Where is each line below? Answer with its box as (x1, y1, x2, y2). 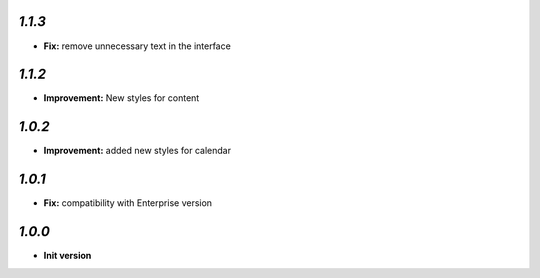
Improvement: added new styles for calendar (43, 145, 232, 157)
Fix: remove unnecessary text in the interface (43, 40, 232, 52)
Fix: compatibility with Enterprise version (43, 197, 213, 209)
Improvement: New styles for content (43, 92, 200, 104)
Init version (43, 250, 92, 262)
